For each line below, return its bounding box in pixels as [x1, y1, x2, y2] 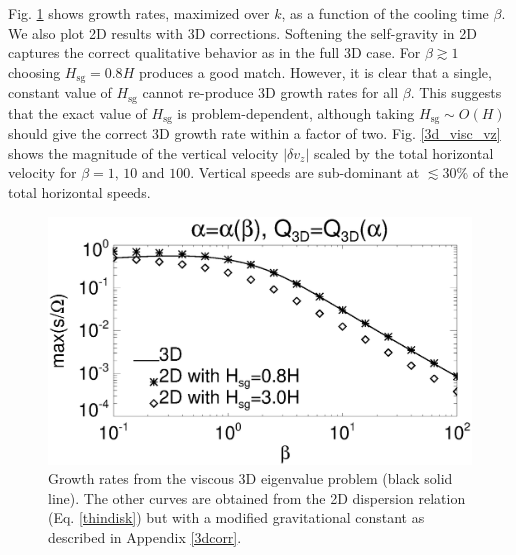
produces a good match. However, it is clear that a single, [138, 61, 492, 82]
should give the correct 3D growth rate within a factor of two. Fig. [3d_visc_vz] [8, 123, 501, 144]
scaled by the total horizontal [313, 142, 494, 163]
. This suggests [410, 82, 502, 103]
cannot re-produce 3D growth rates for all [142, 82, 399, 103]
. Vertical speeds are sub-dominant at [190, 162, 420, 183]
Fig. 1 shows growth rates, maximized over [8, 3, 270, 23]
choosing [8, 61, 61, 82]
